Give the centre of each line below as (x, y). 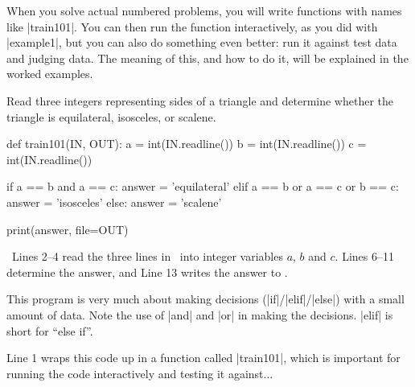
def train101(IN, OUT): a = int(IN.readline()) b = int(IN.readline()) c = (187, 144)
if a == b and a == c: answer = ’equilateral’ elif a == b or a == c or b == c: (203, 186)
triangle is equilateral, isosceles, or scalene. (111, 116)
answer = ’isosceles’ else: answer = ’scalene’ (114, 202)
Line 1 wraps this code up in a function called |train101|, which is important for (203, 358)
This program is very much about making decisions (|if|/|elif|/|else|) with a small (205, 299)
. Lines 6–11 (364, 256)
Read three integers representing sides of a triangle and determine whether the (200, 100)
